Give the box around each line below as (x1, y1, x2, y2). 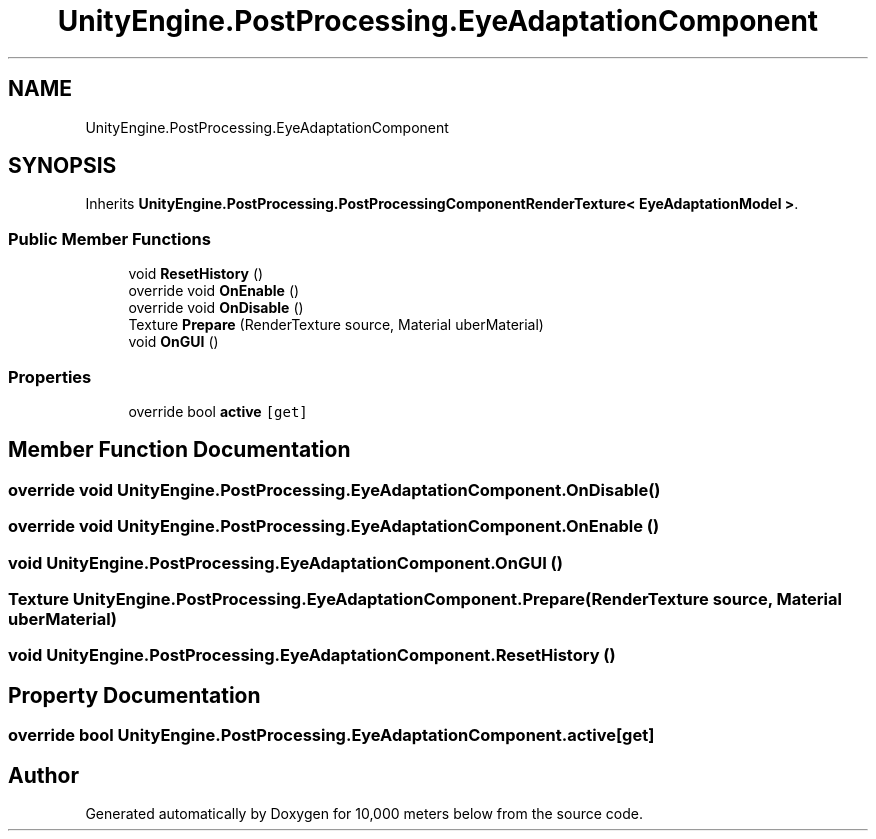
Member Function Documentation (8, 437, 351, 463)
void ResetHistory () (128, 265, 264, 283)
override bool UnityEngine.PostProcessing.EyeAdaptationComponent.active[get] (8, 725, 655, 746)
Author (8, 762, 79, 788)
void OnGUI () (128, 333, 219, 351)
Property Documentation (8, 682, 261, 708)
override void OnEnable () (128, 282, 300, 300)
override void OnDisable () (128, 299, 304, 317)
